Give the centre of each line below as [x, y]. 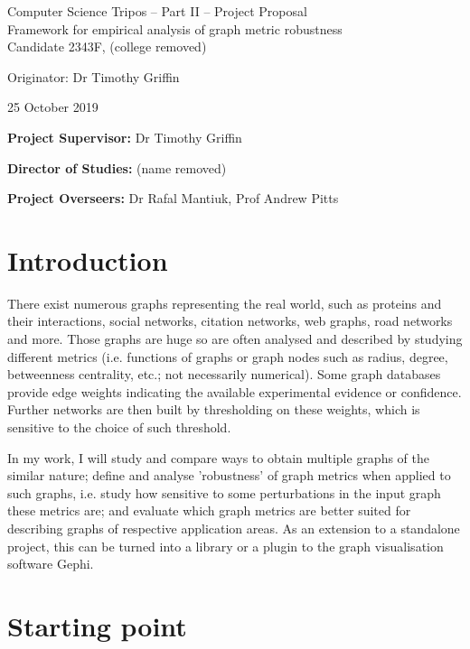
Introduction [88, 260]
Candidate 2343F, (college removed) [107, 46]
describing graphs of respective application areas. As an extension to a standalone [234, 528]
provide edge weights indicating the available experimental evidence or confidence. [235, 391]
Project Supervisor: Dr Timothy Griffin [125, 137]
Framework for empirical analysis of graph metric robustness [175, 28]
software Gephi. [51, 564]
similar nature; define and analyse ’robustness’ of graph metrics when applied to [229, 475]
